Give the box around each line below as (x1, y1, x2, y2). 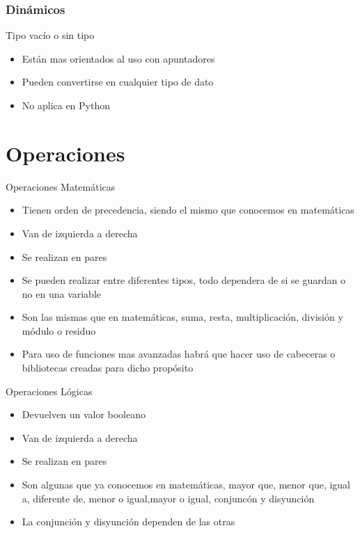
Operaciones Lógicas (6, 383, 93, 398)
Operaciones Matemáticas (6, 179, 116, 193)
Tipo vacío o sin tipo (6, 28, 95, 42)
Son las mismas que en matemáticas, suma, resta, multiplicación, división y (22, 310, 343, 324)
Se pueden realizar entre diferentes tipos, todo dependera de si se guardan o (22, 273, 345, 287)
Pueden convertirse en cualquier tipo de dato (22, 74, 214, 89)
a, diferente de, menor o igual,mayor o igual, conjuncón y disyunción (22, 491, 315, 505)
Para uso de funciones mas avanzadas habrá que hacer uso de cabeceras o (22, 347, 336, 361)
